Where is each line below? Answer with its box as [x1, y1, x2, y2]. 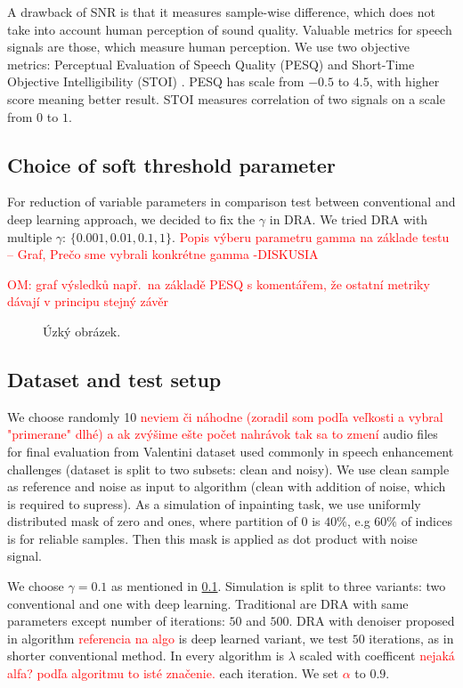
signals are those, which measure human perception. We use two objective [7, 37, 410, 56]
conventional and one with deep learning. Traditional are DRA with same [7, 594, 409, 612]
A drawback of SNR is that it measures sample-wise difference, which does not [7, 3, 435, 20]
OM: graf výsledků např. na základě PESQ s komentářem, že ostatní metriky [7, 274, 430, 293]
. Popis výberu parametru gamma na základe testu [172, 227, 450, 246]
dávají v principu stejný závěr [7, 292, 169, 311]
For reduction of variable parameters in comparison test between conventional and [7, 192, 456, 211]
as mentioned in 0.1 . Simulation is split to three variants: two [111, 577, 446, 595]
